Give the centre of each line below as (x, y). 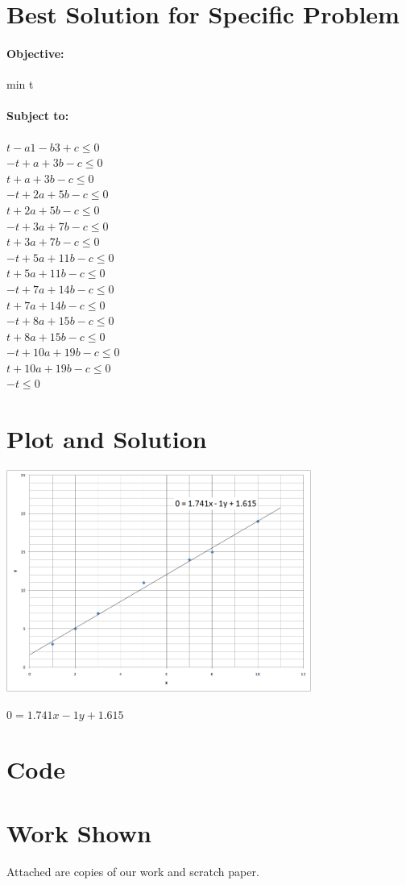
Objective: (35, 53)
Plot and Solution (107, 439)
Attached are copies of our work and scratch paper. (133, 871)
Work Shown (79, 832)
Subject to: (38, 116)
